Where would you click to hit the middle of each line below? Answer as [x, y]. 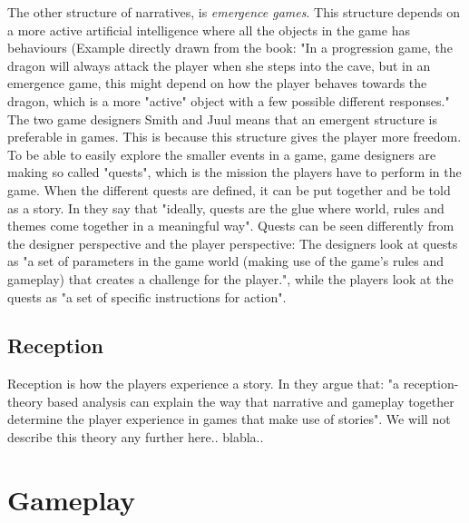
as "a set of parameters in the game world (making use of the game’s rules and [226, 261]
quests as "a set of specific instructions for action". [147, 296]
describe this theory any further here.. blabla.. [136, 437]
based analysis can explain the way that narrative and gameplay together [250, 401]
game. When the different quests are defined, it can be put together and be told [229, 189]
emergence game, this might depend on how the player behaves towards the [217, 83]
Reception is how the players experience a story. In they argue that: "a [204, 384]
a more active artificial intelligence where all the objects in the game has [209, 30]
